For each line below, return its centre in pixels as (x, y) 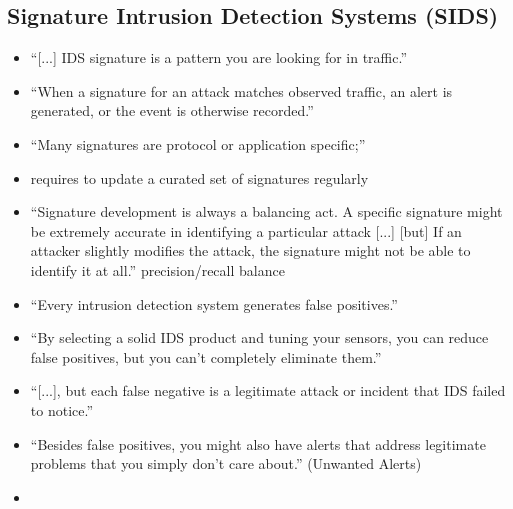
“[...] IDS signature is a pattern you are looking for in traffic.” (219, 57)
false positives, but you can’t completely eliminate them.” (206, 356)
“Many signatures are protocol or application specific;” (198, 143)
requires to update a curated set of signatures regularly (199, 177)
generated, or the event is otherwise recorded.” (172, 110)
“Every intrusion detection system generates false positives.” (214, 303)
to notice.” (62, 409)
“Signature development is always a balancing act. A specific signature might (266, 211)
